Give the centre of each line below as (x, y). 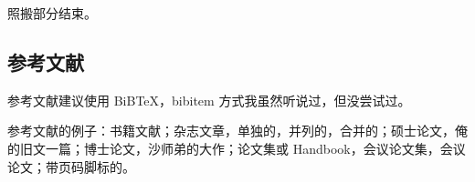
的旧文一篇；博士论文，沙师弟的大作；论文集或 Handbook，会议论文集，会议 (237, 148)
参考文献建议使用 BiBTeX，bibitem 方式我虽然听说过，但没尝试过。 (209, 100)
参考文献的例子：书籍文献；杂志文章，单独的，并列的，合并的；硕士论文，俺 (237, 131)
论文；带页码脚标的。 (71, 166)
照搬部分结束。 (52, 13)
